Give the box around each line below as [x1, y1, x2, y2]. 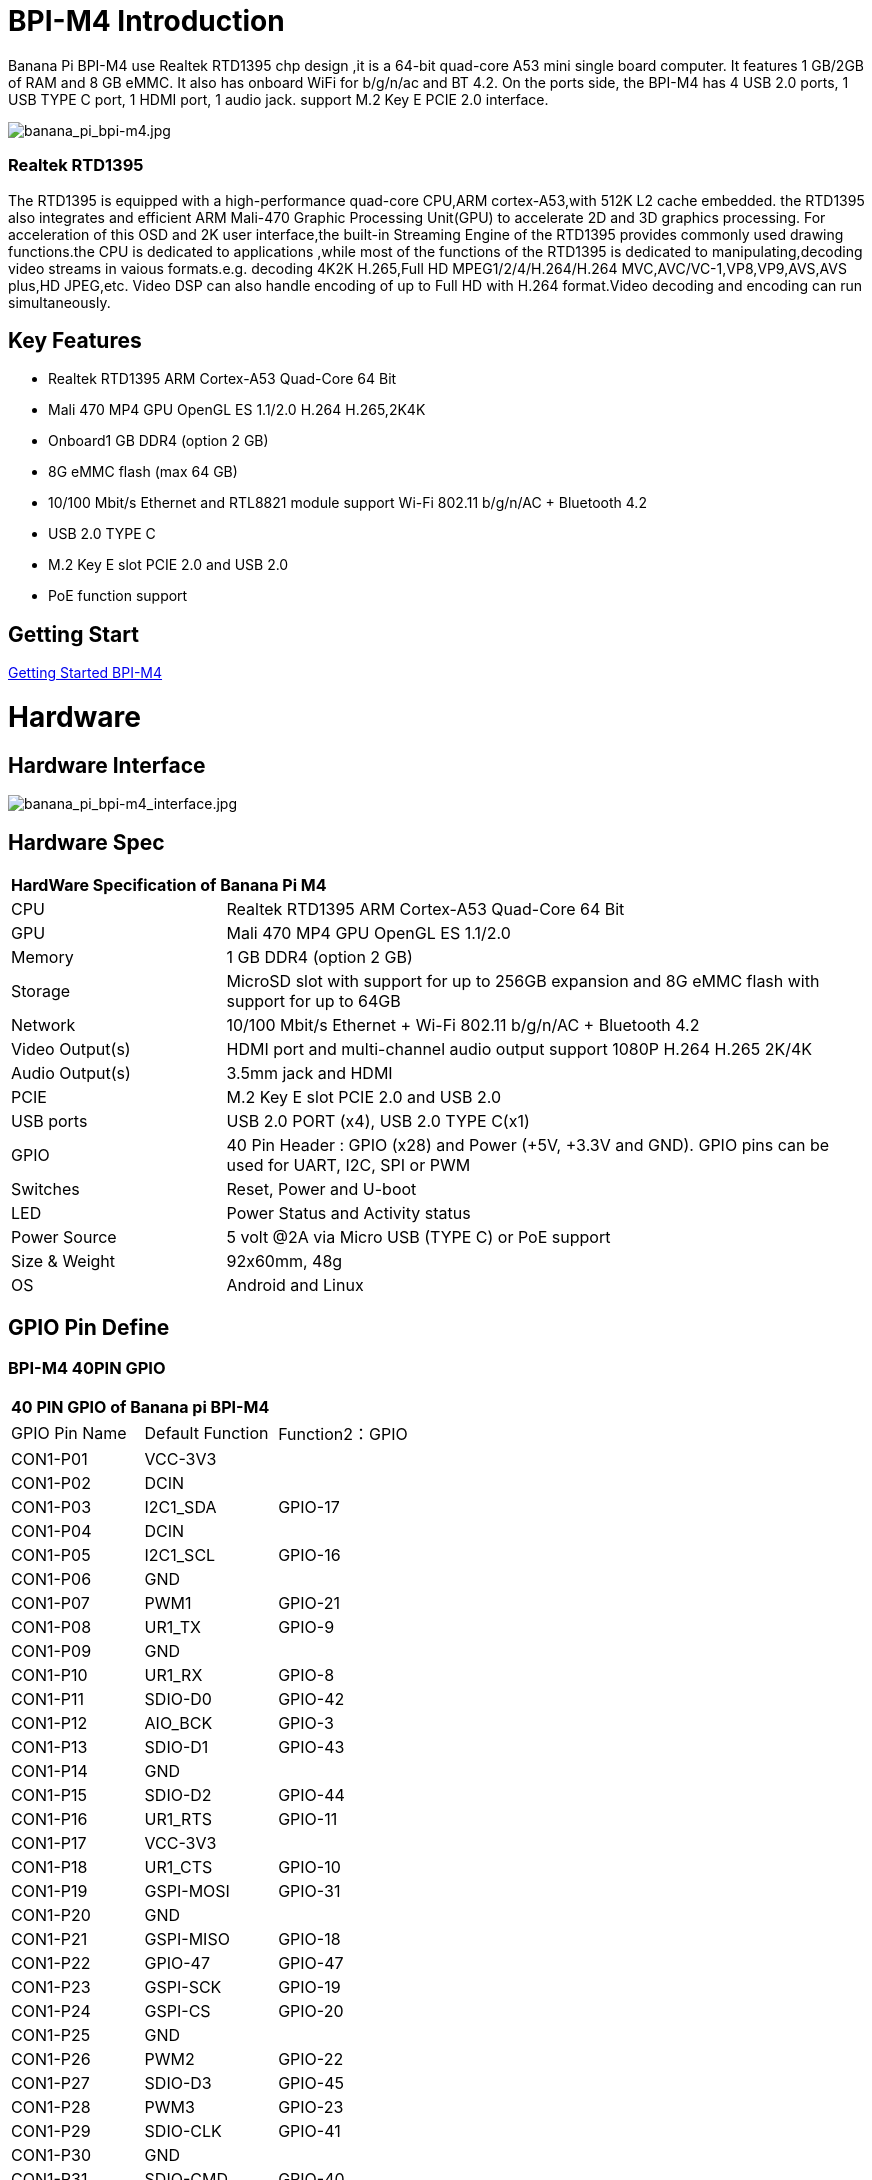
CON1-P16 [11, 1809, 88, 1830]
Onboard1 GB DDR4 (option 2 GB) [48, 432, 269, 450]
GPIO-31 [278, 1881, 341, 1902]
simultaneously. [8, 293, 111, 311]
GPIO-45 [278, 2073, 344, 2094]
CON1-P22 [11, 1953, 91, 1974]
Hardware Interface [8, 752, 206, 778]
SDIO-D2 [144, 1785, 212, 1806]
